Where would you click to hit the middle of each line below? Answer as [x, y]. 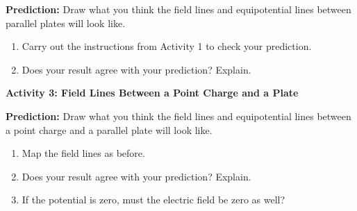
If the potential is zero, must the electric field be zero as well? [153, 200]
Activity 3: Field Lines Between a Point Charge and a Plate [152, 93]
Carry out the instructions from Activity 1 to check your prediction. [167, 46]
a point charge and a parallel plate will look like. [109, 129]
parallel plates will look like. [66, 23]
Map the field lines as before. [83, 153]
